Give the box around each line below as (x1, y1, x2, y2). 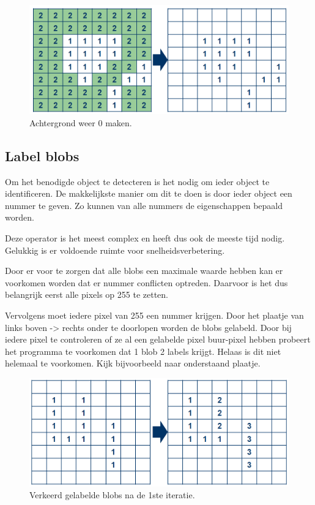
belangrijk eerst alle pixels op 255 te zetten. (5, 288, 168, 301)
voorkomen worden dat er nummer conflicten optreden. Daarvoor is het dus (5, 276, 288, 289)
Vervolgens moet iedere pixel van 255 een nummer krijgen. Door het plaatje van (5, 309, 304, 322)
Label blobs (5, 146, 80, 165)
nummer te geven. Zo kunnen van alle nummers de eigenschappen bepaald (5, 199, 283, 211)
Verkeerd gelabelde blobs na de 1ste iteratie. (29, 488, 195, 501)
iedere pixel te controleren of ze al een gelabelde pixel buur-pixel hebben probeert (5, 333, 311, 346)
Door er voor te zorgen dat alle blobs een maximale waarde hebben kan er (5, 264, 283, 277)
